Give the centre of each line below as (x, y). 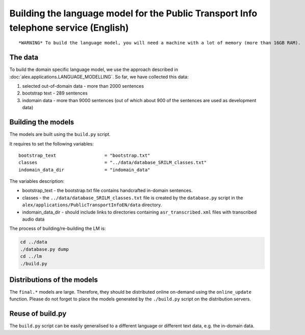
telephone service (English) (69, 28)
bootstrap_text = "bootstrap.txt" (84, 155)
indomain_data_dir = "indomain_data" (84, 170)
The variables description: (37, 181)
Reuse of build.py (38, 314)
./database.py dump (44, 249)
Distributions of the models (54, 280)
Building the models (42, 122)
